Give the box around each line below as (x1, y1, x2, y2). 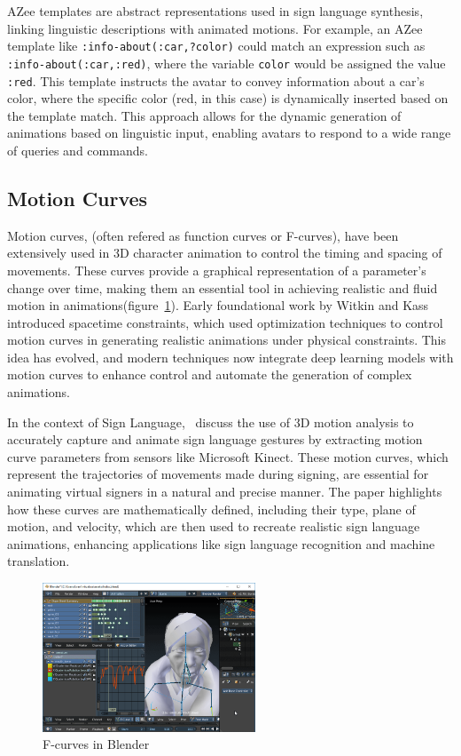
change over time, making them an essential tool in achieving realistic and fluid (7, 278, 438, 297)
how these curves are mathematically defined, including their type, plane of (7, 499, 416, 518)
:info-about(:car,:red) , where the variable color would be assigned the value (7, 53, 446, 72)
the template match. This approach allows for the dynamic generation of (7, 106, 402, 124)
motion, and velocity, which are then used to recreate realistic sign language (7, 517, 420, 536)
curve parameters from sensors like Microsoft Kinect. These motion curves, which (7, 447, 449, 466)
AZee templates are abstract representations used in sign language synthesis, (7, 2, 424, 20)
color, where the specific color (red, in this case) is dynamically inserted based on (7, 89, 449, 107)
